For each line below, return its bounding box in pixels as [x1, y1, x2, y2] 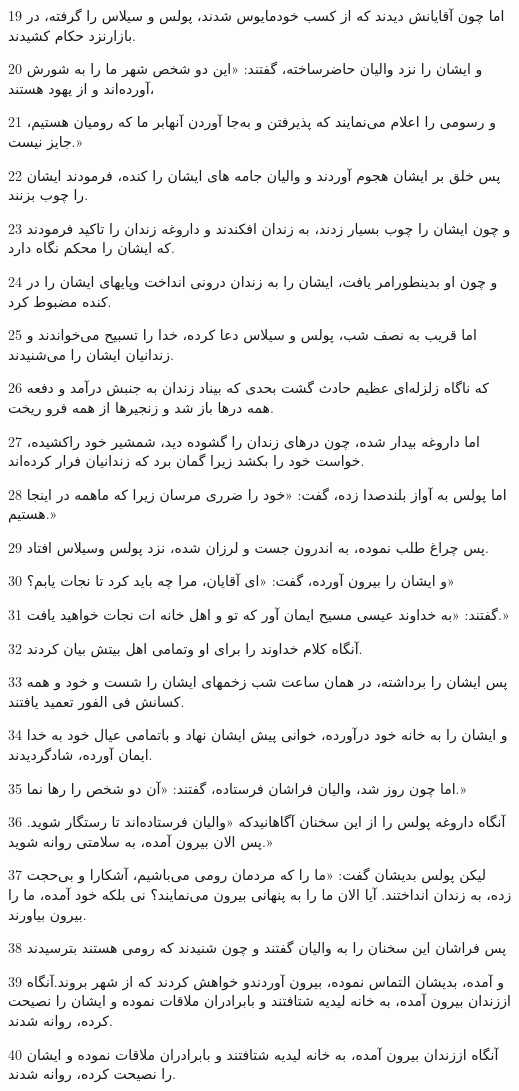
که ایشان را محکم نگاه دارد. [8, 237, 175, 258]
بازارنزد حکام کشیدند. [8, 24, 136, 45]
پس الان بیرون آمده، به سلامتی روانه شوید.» [8, 830, 273, 851]
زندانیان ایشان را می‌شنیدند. [8, 343, 174, 364]
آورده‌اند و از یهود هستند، [8, 77, 155, 98]
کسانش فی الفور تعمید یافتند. [8, 690, 185, 711]
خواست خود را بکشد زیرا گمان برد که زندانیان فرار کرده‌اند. [8, 450, 365, 471]
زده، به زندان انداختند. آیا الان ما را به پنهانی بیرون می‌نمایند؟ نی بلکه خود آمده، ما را [8, 884, 512, 904]
